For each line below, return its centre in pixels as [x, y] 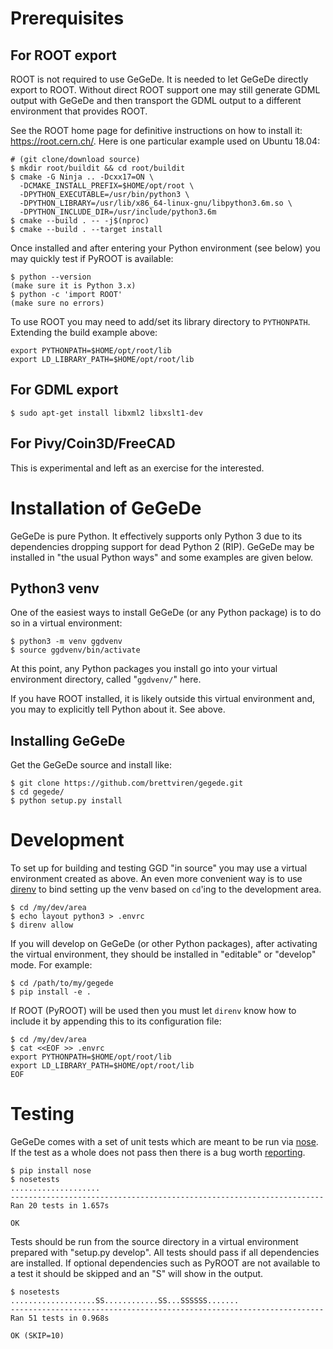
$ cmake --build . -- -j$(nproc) [80, 221]
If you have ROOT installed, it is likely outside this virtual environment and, [163, 699]
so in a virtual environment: [66, 623]
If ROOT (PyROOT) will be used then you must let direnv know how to [153, 1011]
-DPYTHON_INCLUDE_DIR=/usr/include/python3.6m [118, 212]
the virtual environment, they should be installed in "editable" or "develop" [163, 954]
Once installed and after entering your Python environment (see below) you [165, 248]
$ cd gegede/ [37, 792]
